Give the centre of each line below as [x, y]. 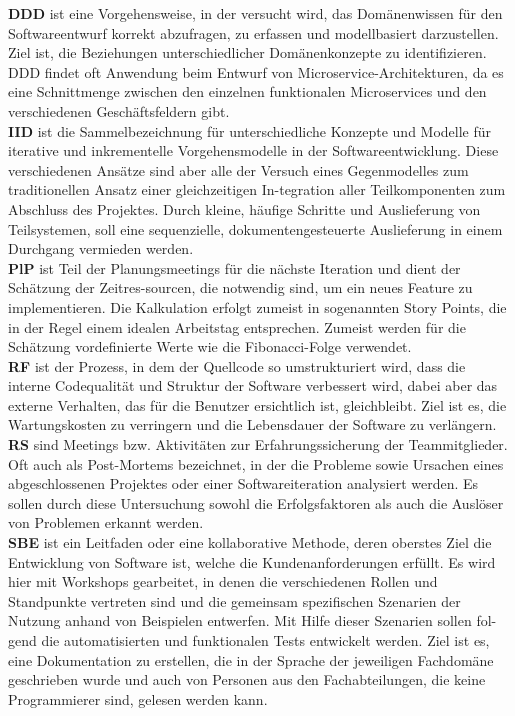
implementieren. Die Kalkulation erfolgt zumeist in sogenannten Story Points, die [257, 306]
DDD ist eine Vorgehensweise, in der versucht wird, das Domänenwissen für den [255, 13]
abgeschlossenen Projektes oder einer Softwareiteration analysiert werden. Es [243, 483]
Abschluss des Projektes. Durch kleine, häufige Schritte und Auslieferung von [244, 208]
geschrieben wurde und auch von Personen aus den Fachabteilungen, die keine [247, 679]
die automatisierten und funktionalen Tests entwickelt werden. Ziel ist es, [265, 640]
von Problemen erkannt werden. [106, 522]
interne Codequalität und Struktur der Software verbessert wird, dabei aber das [253, 385]
